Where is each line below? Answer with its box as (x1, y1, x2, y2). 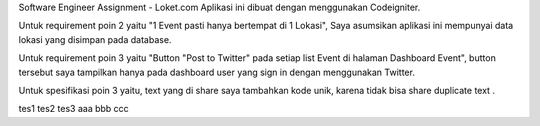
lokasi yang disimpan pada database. (18, 33, 172, 45)
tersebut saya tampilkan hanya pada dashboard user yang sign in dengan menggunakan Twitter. (18, 66, 415, 78)
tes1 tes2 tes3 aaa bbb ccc (18, 103, 129, 115)
